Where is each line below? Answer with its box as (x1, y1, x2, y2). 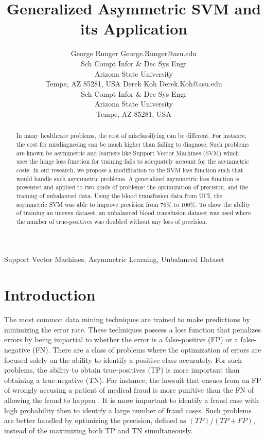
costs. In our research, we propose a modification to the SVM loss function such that (16, 165, 243, 174)
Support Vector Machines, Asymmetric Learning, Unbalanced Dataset (4, 254, 225, 265)
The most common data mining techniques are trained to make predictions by (4, 314, 250, 325)
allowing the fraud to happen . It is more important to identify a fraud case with (4, 394, 259, 405)
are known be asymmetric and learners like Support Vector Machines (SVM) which (16, 148, 239, 157)
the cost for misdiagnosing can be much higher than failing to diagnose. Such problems (16, 139, 249, 148)
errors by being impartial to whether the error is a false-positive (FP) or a (4, 334, 238, 345)
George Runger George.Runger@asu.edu (70, 48, 197, 59)
